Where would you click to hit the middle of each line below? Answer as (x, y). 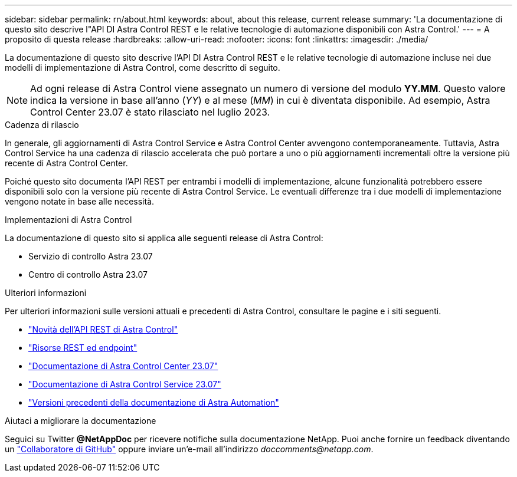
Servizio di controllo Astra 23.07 (91, 256)
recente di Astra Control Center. (66, 163)
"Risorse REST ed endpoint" (83, 348)
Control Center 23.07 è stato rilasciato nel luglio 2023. (150, 112)
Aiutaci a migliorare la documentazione (81, 421)
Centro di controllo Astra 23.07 (88, 274)
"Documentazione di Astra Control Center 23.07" (123, 366)
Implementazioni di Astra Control (68, 220)
